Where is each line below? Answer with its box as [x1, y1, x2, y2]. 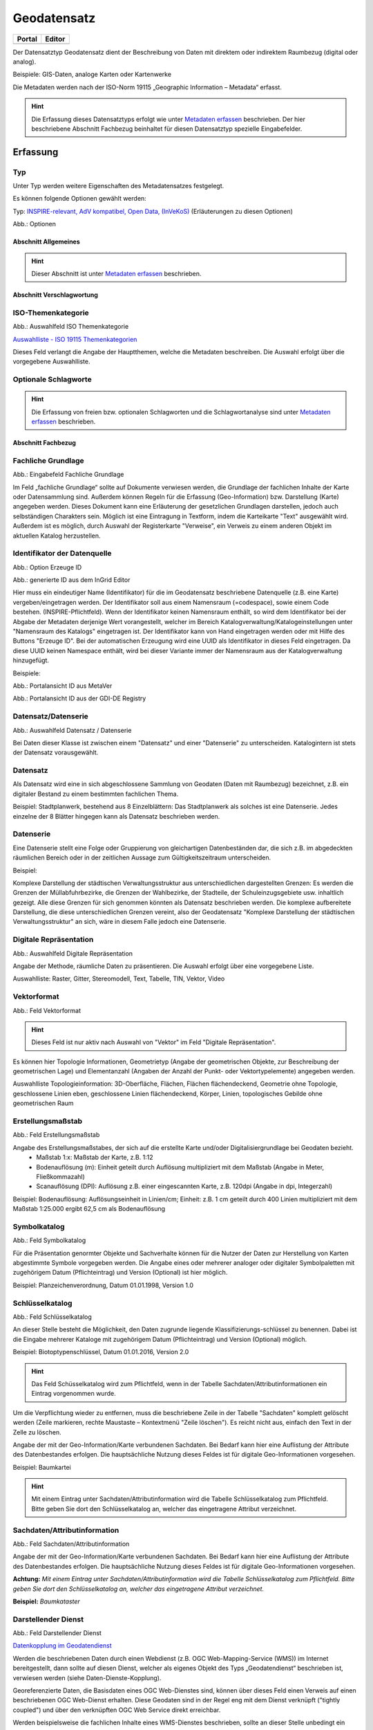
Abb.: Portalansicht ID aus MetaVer [12, 682, 113, 690]
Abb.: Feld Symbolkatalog [12, 1236, 86, 1245]
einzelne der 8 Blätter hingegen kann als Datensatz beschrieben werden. [12, 812, 220, 820]
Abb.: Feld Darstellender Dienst [12, 1629, 102, 1637]
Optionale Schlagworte [12, 374, 93, 384]
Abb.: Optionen [12, 220, 57, 228]
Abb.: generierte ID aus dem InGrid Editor [12, 576, 131, 584]
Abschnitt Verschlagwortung [12, 291, 98, 299]
